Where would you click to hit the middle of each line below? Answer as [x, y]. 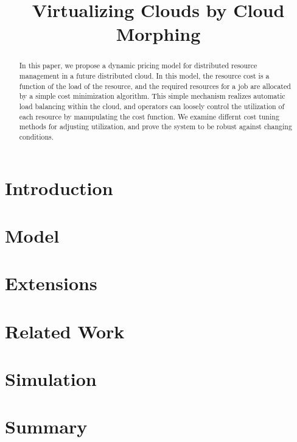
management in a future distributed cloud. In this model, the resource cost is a [144, 76]
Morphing [158, 34]
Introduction [59, 187]
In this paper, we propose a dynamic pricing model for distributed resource [138, 66]
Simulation [51, 379]
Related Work [65, 331]
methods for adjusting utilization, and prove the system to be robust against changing [155, 127]
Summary [46, 426]
